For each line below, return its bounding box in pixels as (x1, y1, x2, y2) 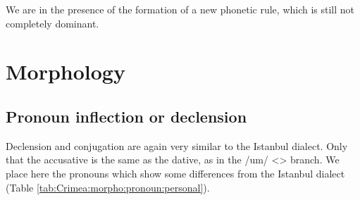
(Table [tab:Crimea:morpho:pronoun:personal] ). (6, 180, 210, 194)
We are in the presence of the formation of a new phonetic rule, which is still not (6, 2, 355, 16)
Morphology (6, 57, 125, 86)
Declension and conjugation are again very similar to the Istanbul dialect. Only (6, 138, 348, 153)
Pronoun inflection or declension (6, 105, 247, 127)
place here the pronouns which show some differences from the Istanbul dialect (6, 165, 345, 180)
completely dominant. (6, 15, 99, 30)
